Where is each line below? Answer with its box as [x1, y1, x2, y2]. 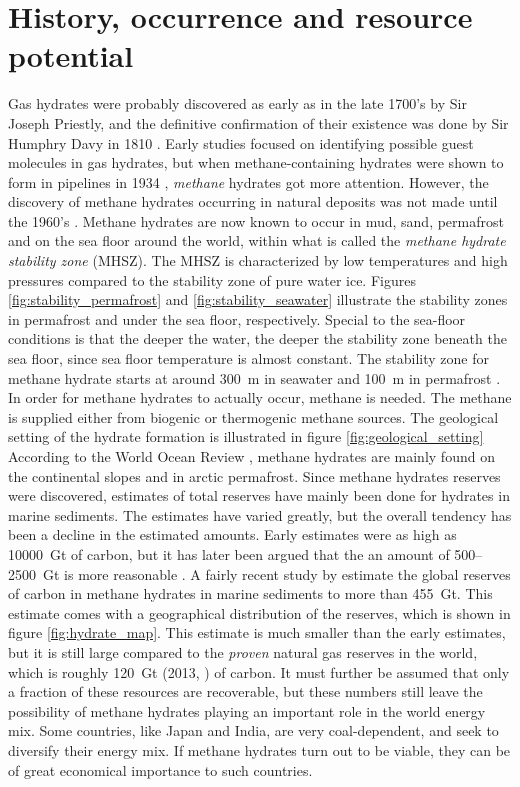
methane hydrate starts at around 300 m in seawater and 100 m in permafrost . [8, 367, 501, 388]
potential [8, 35, 134, 76]
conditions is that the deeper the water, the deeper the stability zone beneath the [8, 328, 507, 349]
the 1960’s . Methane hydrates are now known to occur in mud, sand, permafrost [8, 210, 504, 231]
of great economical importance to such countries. [8, 759, 313, 780]
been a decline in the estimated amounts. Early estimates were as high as [8, 524, 457, 545]
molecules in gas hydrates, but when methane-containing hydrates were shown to [8, 152, 504, 173]
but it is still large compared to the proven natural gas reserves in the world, [8, 641, 478, 662]
